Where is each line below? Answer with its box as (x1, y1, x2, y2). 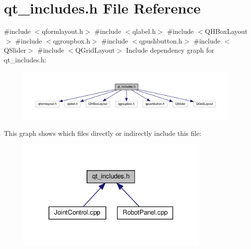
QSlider (4, 45, 26, 55)
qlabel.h (132, 26, 156, 36)
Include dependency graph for (126, 45, 214, 55)
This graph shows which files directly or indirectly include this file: (4, 128, 202, 138)
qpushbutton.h (139, 35, 182, 45)
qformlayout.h (42, 26, 83, 36)
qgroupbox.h (53, 35, 90, 45)
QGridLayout (75, 45, 115, 55)
